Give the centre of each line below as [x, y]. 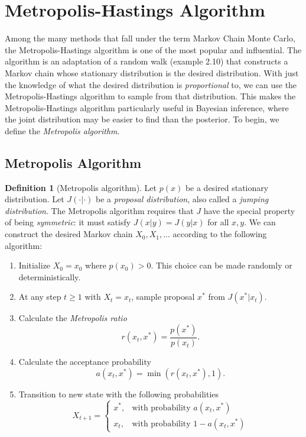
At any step [40, 297]
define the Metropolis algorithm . [62, 130]
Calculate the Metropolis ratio [73, 318]
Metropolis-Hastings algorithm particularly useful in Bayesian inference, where [147, 107]
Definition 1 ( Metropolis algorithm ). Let [81, 187]
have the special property [249, 210]
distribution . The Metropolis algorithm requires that [99, 210]
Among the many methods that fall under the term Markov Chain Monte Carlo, [150, 38]
